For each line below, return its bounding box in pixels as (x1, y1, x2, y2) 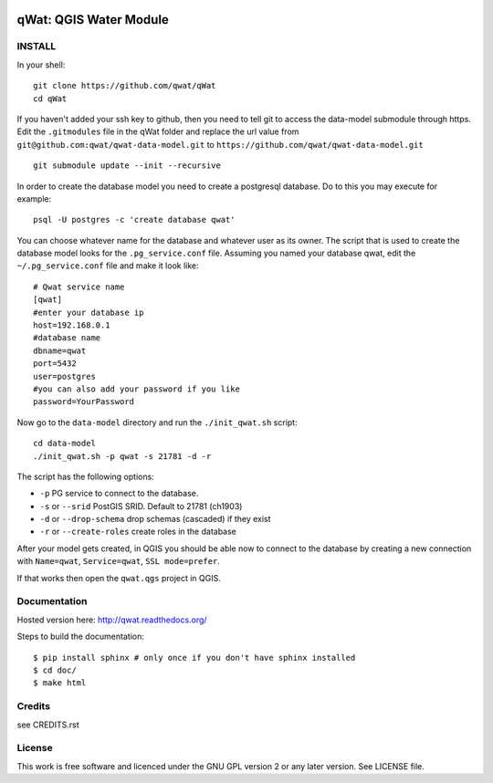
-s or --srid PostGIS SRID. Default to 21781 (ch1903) (39, 500, 243, 511)
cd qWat (33, 93, 68, 104)
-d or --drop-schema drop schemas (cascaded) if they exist (39, 514, 271, 525)
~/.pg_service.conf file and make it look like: (16, 260, 200, 271)
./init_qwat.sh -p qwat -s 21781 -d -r (33, 451, 212, 461)
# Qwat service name (33, 281, 125, 292)
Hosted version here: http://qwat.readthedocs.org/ (16, 614, 207, 625)
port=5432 (33, 359, 77, 369)
